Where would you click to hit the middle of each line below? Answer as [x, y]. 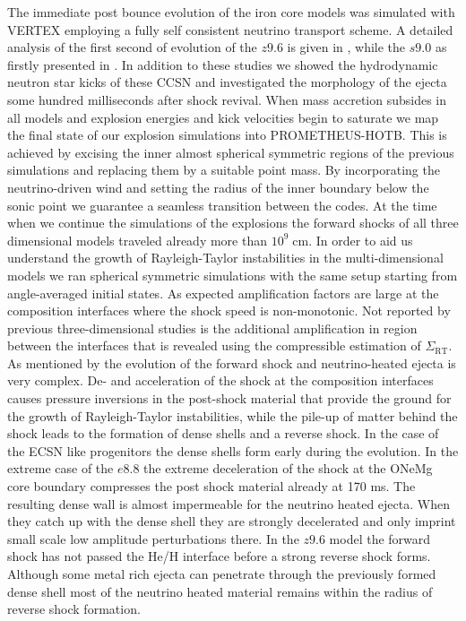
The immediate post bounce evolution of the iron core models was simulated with [231, 12]
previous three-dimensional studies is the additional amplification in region [212, 328]
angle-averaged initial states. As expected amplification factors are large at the [223, 293]
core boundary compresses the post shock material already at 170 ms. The [211, 486]
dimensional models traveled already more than [137, 240]
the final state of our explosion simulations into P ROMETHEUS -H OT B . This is [227, 135]
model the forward [380, 538]
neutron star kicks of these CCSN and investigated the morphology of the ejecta [227, 82]
